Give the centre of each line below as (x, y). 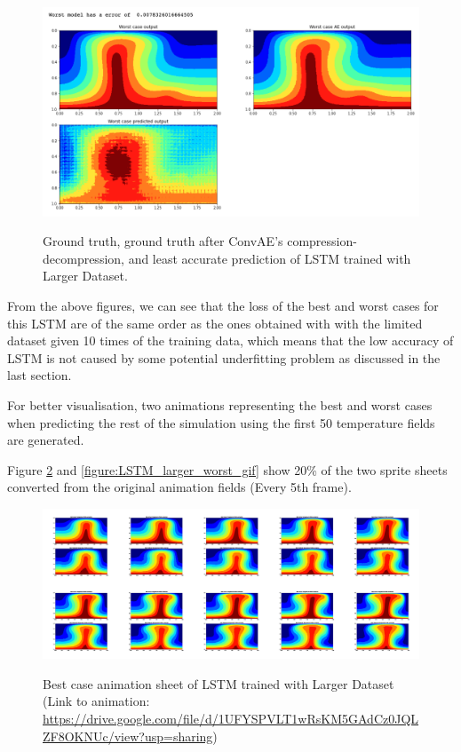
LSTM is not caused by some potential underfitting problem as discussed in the (224, 357)
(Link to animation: (96, 701)
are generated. (46, 440)
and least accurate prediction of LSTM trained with (270, 258)
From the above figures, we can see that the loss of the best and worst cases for (223, 305)
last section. (40, 375)
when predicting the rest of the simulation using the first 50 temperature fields (221, 422)
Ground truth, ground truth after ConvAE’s (163, 241)
